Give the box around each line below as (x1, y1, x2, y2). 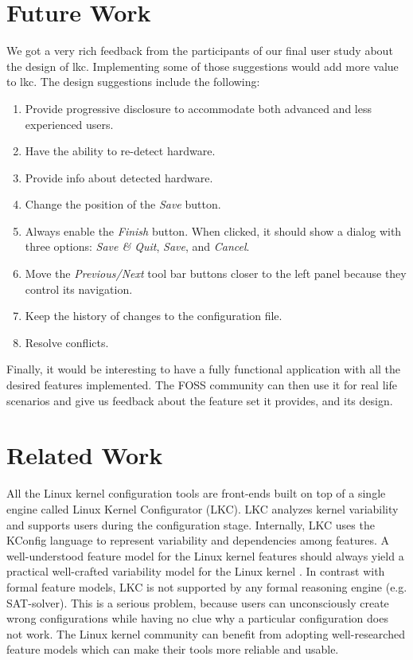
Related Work (6, 439, 163, 471)
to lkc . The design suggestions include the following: (6, 73, 260, 90)
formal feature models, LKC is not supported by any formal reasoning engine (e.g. (6, 578, 407, 595)
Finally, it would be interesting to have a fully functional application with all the (6, 361, 401, 377)
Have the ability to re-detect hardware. (25, 143, 216, 159)
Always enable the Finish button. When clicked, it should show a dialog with (25, 222, 402, 239)
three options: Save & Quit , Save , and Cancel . (25, 238, 250, 255)
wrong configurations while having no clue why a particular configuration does (6, 610, 388, 627)
